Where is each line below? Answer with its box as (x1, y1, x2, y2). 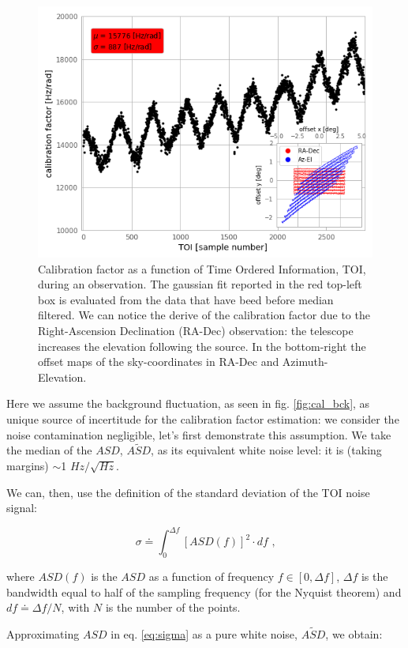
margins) (6, 457, 49, 473)
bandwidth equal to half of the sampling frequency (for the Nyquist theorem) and (6, 583, 402, 600)
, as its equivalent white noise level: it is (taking (151, 442, 382, 458)
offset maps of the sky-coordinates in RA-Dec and (38, 353, 279, 370)
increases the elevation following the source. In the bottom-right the (38, 337, 366, 354)
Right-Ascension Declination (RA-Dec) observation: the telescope (38, 322, 354, 338)
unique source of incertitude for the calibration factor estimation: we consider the (6, 410, 399, 427)
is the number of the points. (105, 599, 241, 616)
